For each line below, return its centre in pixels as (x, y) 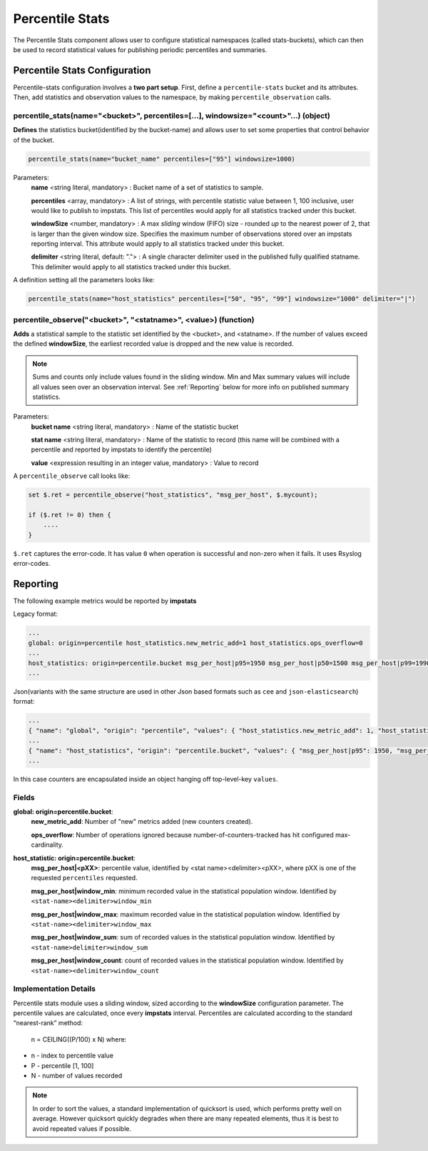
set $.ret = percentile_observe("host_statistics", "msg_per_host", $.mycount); (173, 495)
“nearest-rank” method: (48, 1023)
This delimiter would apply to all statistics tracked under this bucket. (131, 266)
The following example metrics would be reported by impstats (105, 601)
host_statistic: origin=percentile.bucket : (74, 858)
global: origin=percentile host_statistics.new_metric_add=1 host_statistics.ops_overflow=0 (195, 643)
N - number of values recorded (77, 1076)
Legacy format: (36, 614)
